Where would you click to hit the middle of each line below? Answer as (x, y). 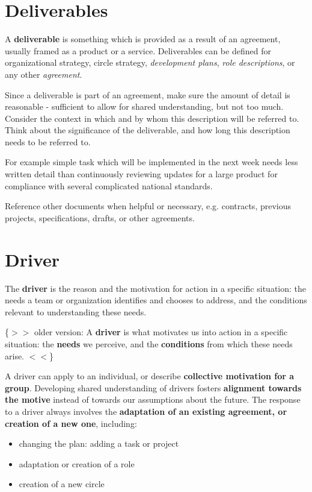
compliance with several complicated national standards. (109, 185)
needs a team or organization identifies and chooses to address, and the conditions (156, 300)
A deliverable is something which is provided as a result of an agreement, (143, 39)
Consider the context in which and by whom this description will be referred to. (152, 118)
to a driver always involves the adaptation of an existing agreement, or (146, 411)
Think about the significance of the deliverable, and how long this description (148, 130)
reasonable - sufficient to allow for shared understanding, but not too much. (144, 106)
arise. (15, 355)
